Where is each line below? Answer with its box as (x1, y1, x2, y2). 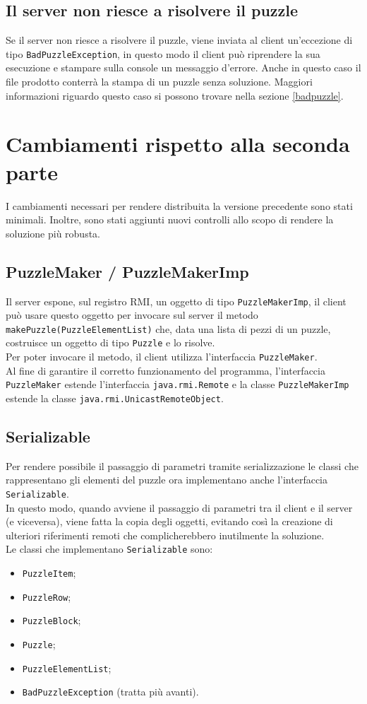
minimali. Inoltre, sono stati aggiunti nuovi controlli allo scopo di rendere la (6, 212, 334, 227)
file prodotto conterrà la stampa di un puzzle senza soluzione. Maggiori (6, 74, 313, 89)
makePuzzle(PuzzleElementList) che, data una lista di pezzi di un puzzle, (6, 321, 331, 336)
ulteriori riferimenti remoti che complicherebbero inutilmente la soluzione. (6, 527, 325, 542)
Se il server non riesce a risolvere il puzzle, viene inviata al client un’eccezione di (6, 33, 353, 47)
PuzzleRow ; (22, 589, 71, 604)
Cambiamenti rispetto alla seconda (6, 129, 350, 158)
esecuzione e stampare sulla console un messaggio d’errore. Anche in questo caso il (6, 60, 361, 75)
